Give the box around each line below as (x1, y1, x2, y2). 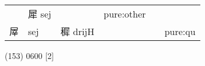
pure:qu (164, 24, 196, 38)
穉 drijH (60, 25, 95, 38)
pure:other (103, 6, 146, 20)
